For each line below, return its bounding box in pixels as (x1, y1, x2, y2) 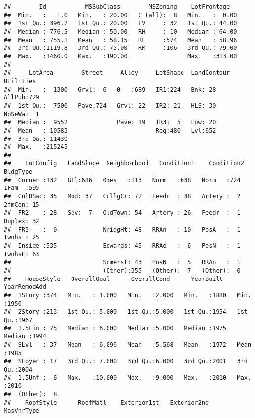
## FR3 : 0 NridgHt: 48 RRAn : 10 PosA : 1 (4, 226, 241, 233)
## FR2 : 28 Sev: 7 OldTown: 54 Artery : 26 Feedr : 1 (4, 209, 241, 217)
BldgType (4, 168, 33, 176)
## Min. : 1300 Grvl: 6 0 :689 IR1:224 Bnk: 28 (4, 86, 216, 93)
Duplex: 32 (4, 218, 39, 225)
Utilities (4, 77, 36, 85)
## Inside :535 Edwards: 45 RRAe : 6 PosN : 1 (4, 242, 241, 250)
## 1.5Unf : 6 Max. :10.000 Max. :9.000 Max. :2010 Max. (4, 374, 252, 381)
